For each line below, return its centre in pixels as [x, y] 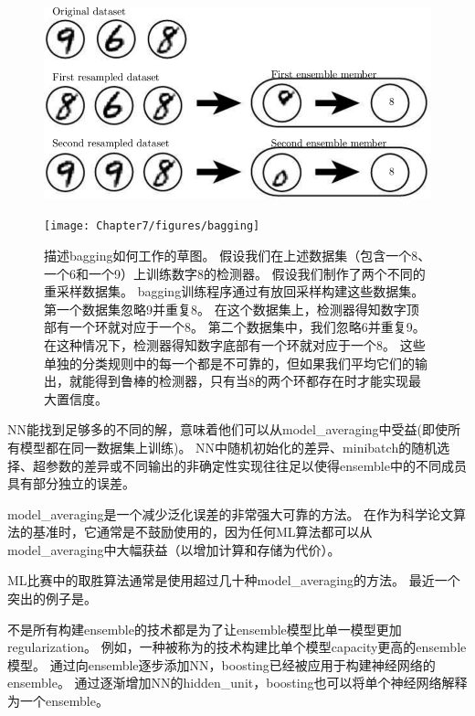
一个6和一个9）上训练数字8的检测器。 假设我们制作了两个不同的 [235, 273]
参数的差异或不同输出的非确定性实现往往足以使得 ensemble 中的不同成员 [256, 465]
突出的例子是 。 [52, 598]
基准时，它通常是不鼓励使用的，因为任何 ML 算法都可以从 [202, 532]
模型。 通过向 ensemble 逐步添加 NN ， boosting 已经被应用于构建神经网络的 [222, 664]
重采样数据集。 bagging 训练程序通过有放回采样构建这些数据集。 [234, 291]
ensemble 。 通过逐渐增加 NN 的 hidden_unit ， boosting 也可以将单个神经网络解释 [237, 683]
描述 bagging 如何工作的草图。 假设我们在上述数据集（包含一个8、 [237, 255]
